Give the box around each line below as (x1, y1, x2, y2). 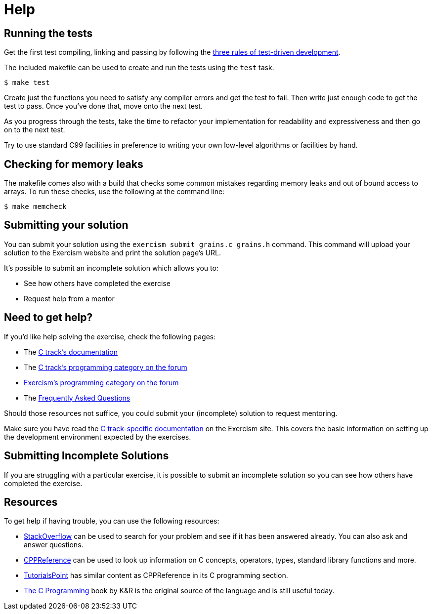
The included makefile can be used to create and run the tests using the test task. (4, 63, 274, 72)
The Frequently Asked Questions (24, 393, 130, 402)
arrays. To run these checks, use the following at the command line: (4, 187, 225, 196)
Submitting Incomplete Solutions (4, 450, 169, 462)
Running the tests (4, 27, 93, 40)
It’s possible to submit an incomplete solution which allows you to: (4, 263, 218, 272)
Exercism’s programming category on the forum (24, 378, 179, 387)
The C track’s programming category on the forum (24, 363, 187, 371)
